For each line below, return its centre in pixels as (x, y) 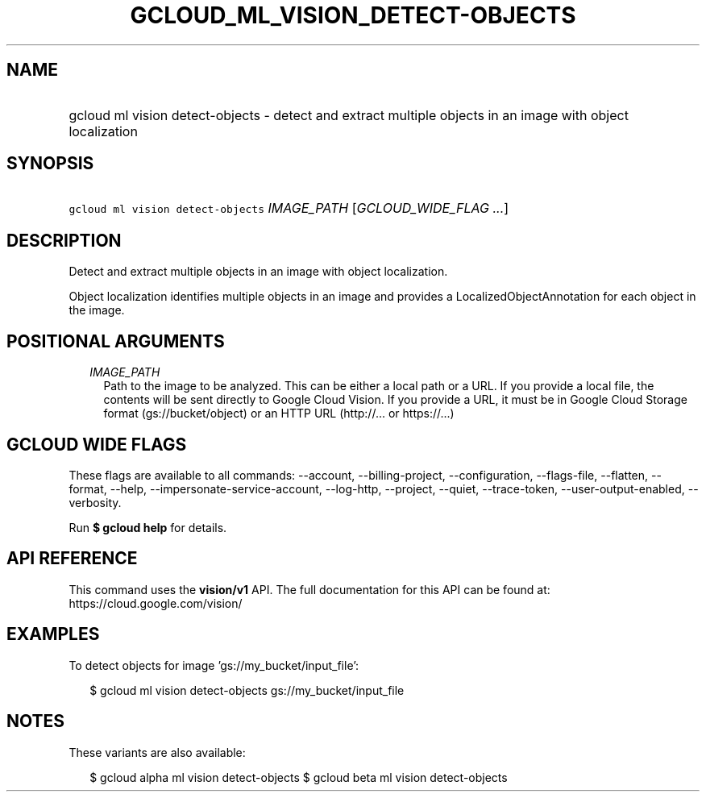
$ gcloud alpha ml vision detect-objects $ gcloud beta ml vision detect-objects (299, 777)
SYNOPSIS (50, 164)
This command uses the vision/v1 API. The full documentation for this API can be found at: (309, 589)
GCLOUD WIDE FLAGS (97, 444)
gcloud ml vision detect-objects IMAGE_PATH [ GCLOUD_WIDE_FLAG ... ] (289, 208)
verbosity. (95, 502)
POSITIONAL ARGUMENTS (116, 341)
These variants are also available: (157, 752)
